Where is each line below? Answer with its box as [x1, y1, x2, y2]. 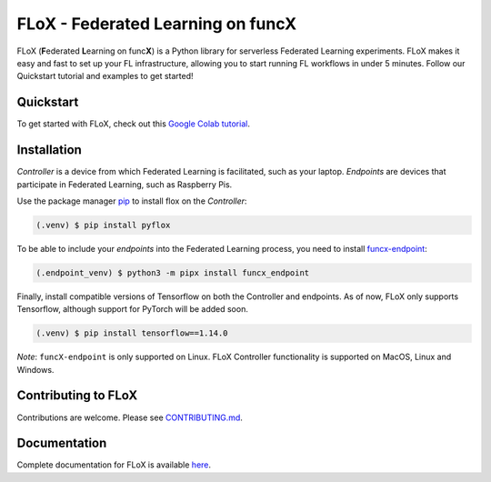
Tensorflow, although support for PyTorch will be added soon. [16, 304, 249, 315]
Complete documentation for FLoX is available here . [16, 459, 212, 470]
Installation [16, 142, 82, 158]
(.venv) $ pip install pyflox [35, 219, 171, 230]
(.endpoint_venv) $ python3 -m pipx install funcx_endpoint [35, 267, 310, 277]
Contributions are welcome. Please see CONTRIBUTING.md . [16, 412, 243, 423]
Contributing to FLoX [16, 387, 138, 404]
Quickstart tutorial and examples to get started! [16, 71, 194, 82]
